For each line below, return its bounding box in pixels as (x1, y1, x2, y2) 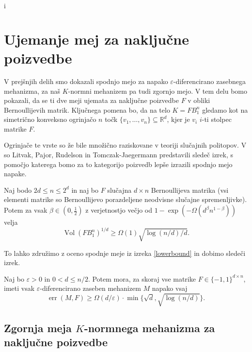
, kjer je (167, 114, 190, 124)
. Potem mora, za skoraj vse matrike (88, 273, 196, 284)
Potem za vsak (4, 205, 47, 215)
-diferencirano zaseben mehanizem (40, 283, 141, 293)
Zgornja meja (4, 320, 72, 335)
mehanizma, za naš (4, 85, 60, 96)
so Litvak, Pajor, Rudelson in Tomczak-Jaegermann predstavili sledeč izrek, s (4, 150, 234, 160)
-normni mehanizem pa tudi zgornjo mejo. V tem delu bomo (68, 85, 248, 96)
